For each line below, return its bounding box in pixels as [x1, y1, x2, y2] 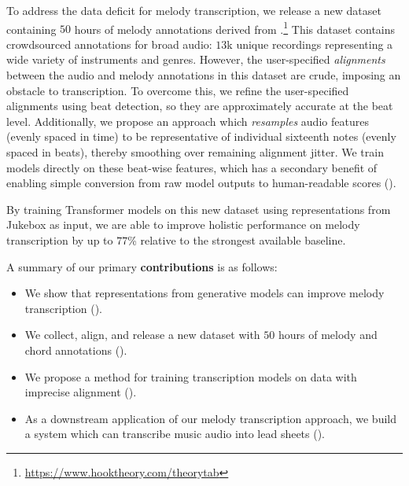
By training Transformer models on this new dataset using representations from [6, 201, 391, 217]
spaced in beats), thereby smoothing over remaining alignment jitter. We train [6, 144, 384, 160]
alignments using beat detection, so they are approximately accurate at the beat [6, 98, 393, 114]
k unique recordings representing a [227, 35, 393, 52]
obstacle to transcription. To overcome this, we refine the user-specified [6, 82, 349, 98]
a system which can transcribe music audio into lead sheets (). [24, 425, 326, 442]
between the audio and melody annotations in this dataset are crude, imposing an [6, 67, 401, 83]
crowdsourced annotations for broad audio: [6, 35, 212, 52]
